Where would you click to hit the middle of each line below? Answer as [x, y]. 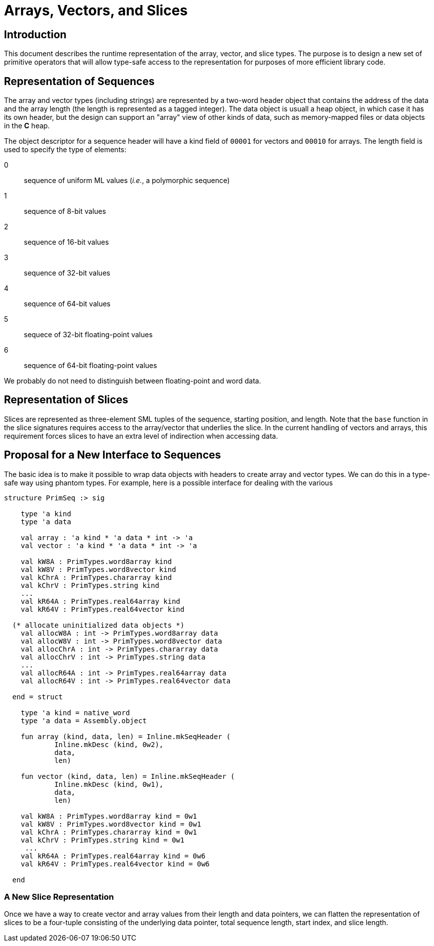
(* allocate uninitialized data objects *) [98, 625]
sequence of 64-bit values [67, 304]
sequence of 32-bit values [67, 273]
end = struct [38, 697]
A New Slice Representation [59, 897]
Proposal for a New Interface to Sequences [112, 455]
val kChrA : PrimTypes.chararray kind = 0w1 [109, 832]
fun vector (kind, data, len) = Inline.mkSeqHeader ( [128, 776]
